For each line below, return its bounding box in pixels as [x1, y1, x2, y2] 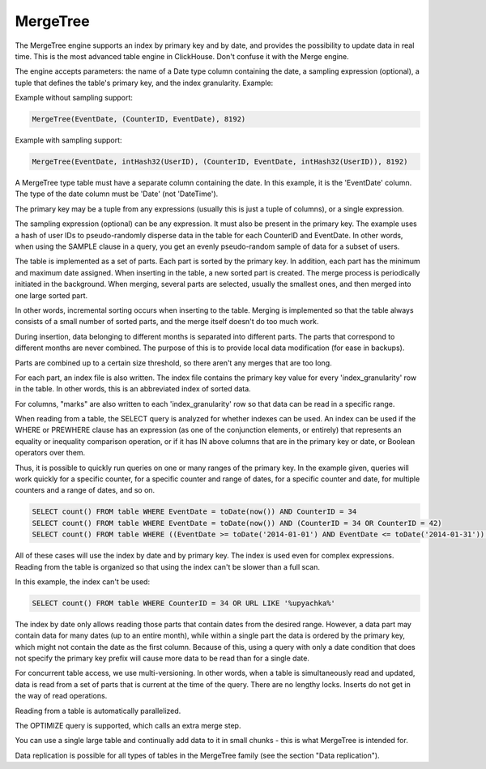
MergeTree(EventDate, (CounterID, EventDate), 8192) [32, 114, 246, 124]
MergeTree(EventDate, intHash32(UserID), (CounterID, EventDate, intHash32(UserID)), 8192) [32, 157, 408, 166]
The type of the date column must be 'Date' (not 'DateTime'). [15, 189, 219, 199]
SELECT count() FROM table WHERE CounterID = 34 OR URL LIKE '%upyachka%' [32, 598, 336, 608]
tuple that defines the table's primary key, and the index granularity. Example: [15, 78, 274, 88]
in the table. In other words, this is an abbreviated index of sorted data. [15, 384, 251, 394]
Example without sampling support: [15, 93, 134, 103]
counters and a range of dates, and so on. [15, 485, 156, 495]
